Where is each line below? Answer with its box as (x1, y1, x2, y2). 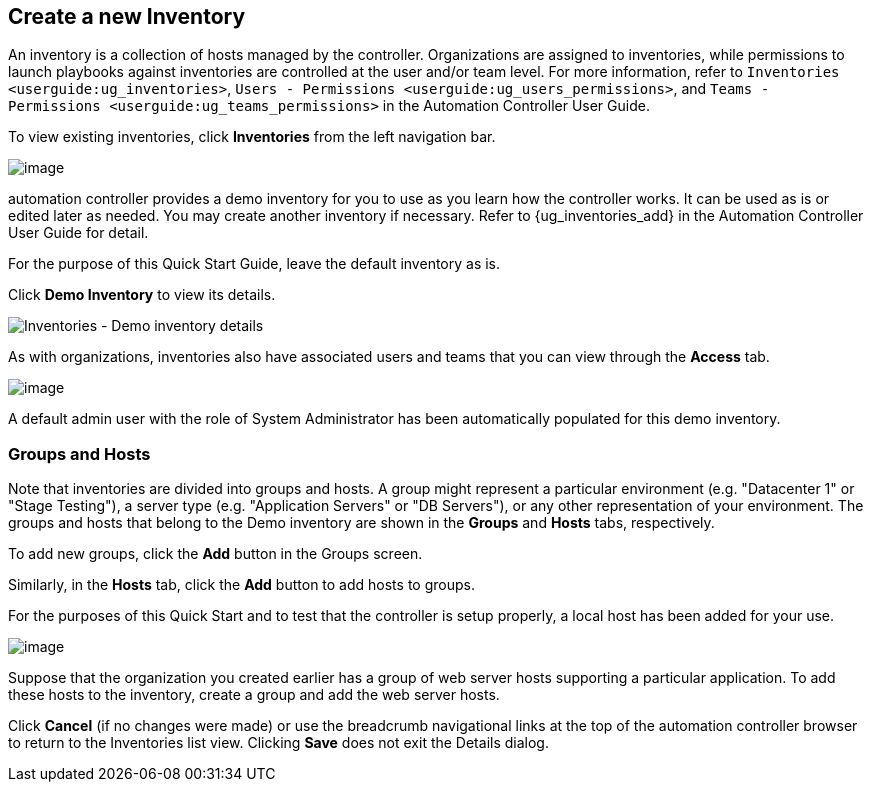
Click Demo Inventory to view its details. (8, 286, 276, 304)
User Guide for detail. (8, 224, 149, 242)
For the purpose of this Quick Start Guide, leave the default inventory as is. (8, 255, 501, 273)
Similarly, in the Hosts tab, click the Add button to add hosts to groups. (8, 576, 475, 594)
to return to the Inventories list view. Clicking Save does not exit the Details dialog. (8, 734, 549, 752)
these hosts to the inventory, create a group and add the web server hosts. (8, 686, 500, 704)
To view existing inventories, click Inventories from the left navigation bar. (8, 128, 496, 146)
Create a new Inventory (8, 4, 246, 29)
